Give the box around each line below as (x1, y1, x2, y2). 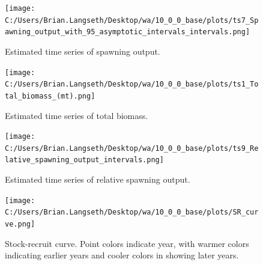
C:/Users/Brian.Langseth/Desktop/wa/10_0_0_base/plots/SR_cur (5, 208, 259, 217)
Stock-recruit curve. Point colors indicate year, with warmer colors (5, 237, 249, 249)
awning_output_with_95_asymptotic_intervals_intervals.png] (5, 28, 250, 37)
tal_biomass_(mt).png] (5, 91, 95, 100)
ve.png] (5, 220, 35, 228)
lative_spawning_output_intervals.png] (5, 156, 164, 165)
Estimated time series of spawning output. (5, 44, 160, 57)
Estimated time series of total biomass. (5, 109, 148, 121)
